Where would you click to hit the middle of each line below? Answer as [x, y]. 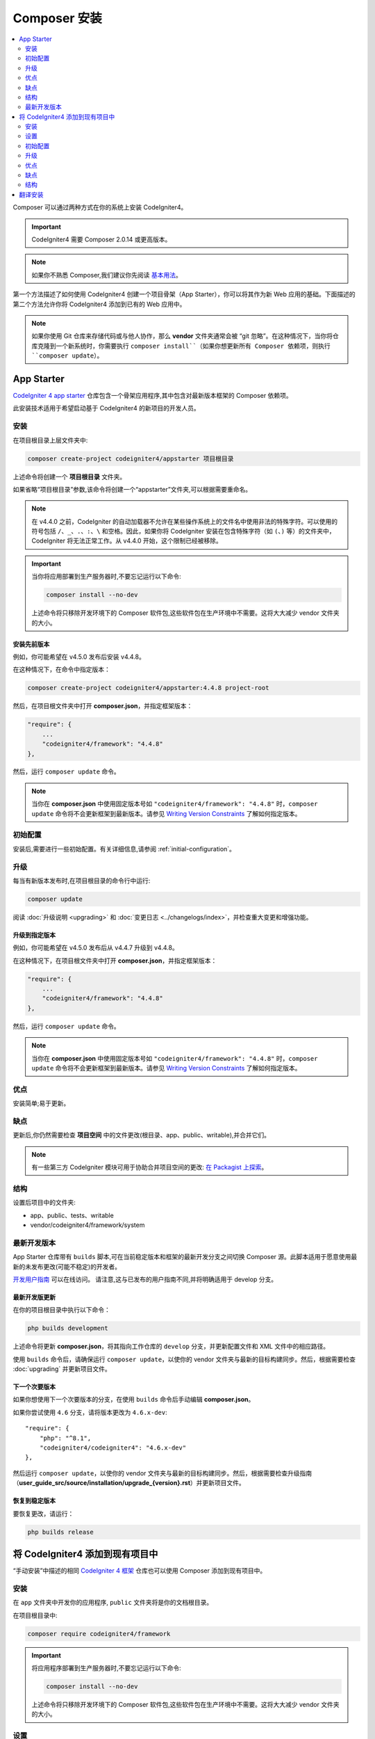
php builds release [60, 1532]
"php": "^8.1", [65, 1438]
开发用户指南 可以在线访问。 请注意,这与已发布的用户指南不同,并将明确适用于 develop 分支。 [145, 1279]
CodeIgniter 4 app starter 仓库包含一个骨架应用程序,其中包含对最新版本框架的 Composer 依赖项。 [152, 395]
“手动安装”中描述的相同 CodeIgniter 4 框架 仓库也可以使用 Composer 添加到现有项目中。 [140, 1571]
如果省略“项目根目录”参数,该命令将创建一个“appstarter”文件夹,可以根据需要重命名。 [132, 489]
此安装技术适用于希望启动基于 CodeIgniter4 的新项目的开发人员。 [107, 408]
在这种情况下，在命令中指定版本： [61, 670]
